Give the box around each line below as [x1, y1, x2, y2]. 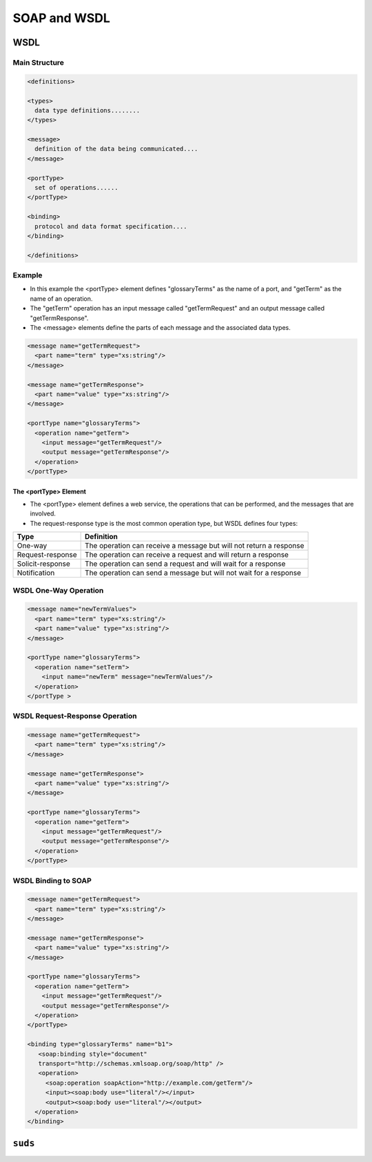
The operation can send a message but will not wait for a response [85, 568, 302, 578]
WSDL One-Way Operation [12, 585, 104, 595]
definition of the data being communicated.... [34, 145, 198, 153]
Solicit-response [17, 559, 70, 569]
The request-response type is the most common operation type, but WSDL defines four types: [30, 519, 298, 527]
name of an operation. [30, 294, 93, 303]
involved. [30, 509, 56, 518]
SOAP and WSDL [12, 10, 110, 26]
